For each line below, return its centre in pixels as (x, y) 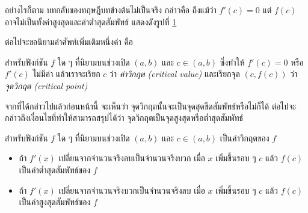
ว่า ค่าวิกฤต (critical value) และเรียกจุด (175, 74)
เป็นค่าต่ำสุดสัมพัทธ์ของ (55, 169)
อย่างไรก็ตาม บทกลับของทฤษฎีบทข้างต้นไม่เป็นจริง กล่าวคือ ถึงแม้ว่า (111, 10)
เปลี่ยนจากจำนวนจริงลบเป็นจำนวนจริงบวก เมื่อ (132, 158)
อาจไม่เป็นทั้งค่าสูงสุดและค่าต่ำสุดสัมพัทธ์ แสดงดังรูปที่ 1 (91, 21)
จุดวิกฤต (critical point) (46, 85)
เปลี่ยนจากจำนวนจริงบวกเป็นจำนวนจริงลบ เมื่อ (132, 190)
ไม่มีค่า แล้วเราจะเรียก (66, 74)
